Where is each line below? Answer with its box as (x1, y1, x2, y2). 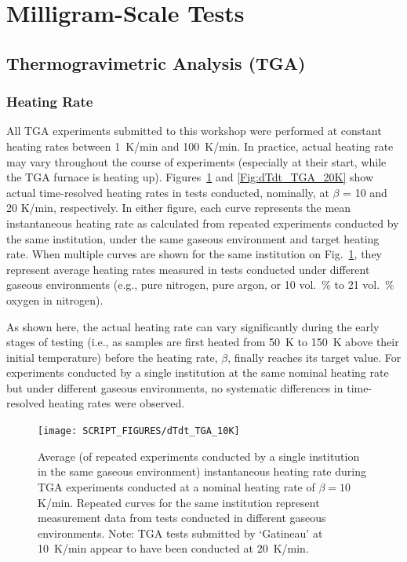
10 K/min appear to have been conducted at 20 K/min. (38, 540, 309, 557)
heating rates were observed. (48, 395, 185, 411)
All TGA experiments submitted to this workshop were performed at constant (6, 122, 382, 139)
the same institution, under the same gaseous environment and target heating (6, 230, 380, 246)
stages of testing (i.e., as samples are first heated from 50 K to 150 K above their (6, 334, 399, 350)
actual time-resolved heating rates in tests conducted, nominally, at (6, 184, 329, 200)
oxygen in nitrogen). (6, 291, 104, 308)
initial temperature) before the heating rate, (6, 349, 218, 365)
